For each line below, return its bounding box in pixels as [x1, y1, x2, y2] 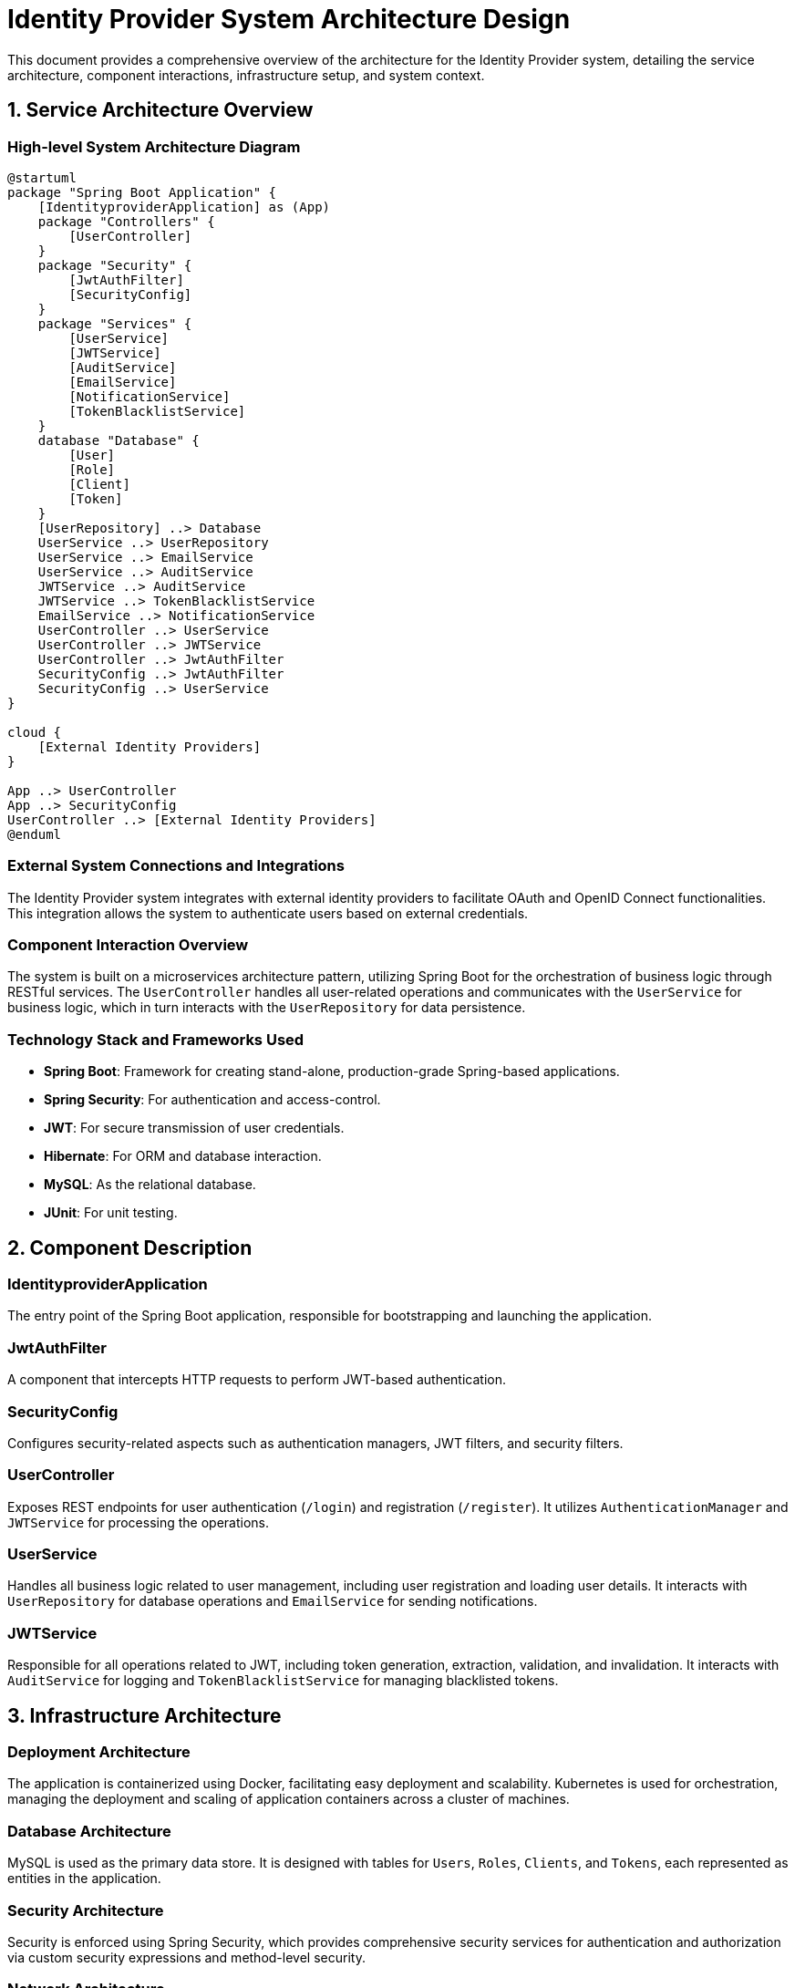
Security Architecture [7, 1900, 164, 1920]
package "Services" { [37, 316, 192, 331]
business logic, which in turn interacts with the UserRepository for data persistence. [7, 999, 526, 1016]
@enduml [7, 826, 62, 842]
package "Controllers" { [37, 213, 215, 229]
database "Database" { [37, 432, 200, 448]
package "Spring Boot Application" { [7, 184, 277, 200]
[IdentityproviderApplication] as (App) [37, 199, 331, 214]
